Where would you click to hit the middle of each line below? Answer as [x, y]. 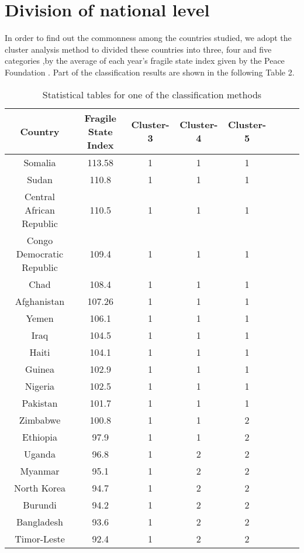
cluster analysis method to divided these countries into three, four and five [138, 49]
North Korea [40, 487]
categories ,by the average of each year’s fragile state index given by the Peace [145, 61]
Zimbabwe [40, 420]
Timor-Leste [40, 538]
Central [40, 196]
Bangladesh [40, 521]
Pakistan [40, 403]
